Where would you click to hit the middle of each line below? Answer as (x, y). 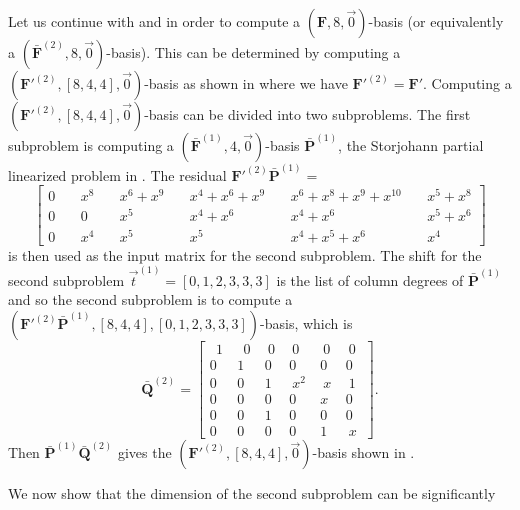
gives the (144, 452)
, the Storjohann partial (411, 145)
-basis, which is (306, 323)
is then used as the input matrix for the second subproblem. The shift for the (245, 254)
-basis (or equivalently (436, 21)
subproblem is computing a (91, 145)
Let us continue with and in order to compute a (154, 21)
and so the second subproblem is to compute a (150, 299)
